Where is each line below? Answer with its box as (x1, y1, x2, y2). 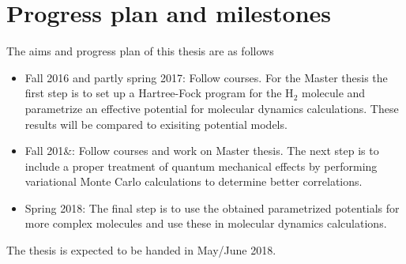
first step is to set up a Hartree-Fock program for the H (24, 85, 294, 101)
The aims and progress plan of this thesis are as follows (6, 43, 274, 59)
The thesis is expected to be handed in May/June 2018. (6, 242, 276, 258)
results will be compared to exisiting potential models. (24, 115, 288, 132)
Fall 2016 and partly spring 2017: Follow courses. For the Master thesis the (24, 69, 388, 85)
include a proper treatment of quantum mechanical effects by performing (24, 157, 378, 174)
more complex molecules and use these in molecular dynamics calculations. (24, 215, 387, 232)
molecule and (301, 85, 366, 101)
